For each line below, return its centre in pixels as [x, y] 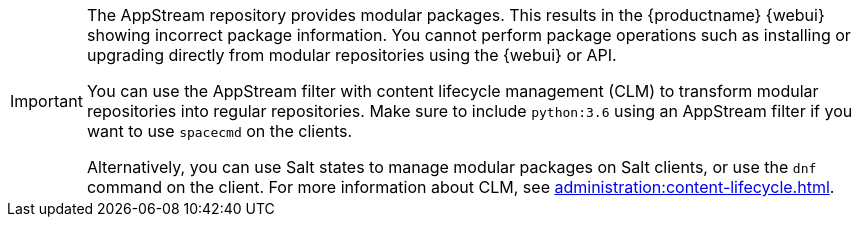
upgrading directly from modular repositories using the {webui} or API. [351, 55]
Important [46, 101]
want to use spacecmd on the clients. [219, 131]
